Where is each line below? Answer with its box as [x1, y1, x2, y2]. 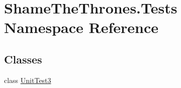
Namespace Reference [4, 17, 158, 37]
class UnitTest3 [4, 74, 51, 85]
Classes [4, 51, 42, 66]
